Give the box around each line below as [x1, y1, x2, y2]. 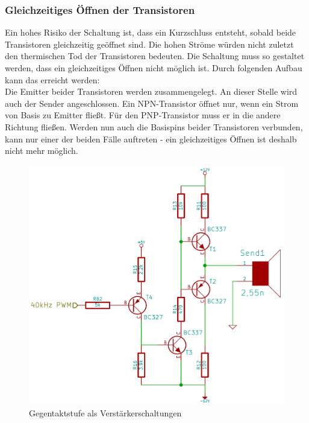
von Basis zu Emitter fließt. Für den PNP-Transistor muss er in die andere [5, 109, 281, 121]
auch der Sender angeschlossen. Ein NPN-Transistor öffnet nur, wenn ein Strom [5, 97, 299, 109]
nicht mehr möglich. [5, 144, 78, 157]
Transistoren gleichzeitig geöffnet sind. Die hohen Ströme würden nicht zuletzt [5, 37, 294, 50]
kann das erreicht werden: [5, 73, 100, 86]
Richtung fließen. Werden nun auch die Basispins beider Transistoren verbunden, [5, 120, 303, 133]
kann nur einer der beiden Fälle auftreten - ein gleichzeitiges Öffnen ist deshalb [5, 132, 297, 145]
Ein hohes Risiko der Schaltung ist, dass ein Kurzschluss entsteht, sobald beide [5, 26, 296, 39]
